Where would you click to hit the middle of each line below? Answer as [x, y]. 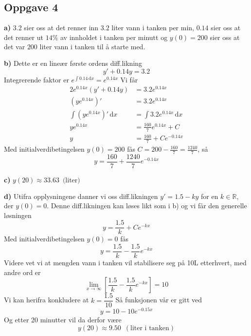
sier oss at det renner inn [61, 28]
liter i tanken [150, 328]
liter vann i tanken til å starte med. [92, 47]
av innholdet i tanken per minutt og [114, 37]
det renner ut [24, 37]
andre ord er [22, 272]
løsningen [18, 215]
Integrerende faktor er [36, 79]
